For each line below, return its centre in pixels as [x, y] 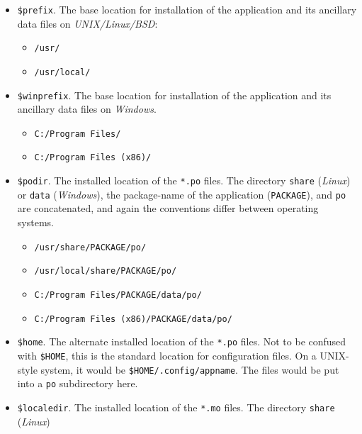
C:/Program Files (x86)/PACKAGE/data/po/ [133, 319]
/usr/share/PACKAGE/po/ [90, 247]
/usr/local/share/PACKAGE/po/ [106, 271]
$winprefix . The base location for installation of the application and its [174, 95]
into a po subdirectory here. [78, 383]
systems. [35, 222]
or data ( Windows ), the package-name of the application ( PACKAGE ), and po [182, 194]
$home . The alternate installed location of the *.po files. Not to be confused [182, 341]
